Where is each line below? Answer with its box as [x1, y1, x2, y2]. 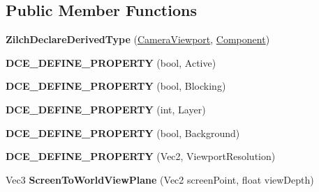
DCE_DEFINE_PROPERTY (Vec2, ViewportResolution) [6, 149, 276, 163]
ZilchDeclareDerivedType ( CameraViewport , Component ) [6, 32, 270, 47]
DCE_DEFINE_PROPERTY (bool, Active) [6, 55, 216, 70]
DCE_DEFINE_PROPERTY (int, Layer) [6, 102, 206, 116]
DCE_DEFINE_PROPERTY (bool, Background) [6, 125, 240, 140]
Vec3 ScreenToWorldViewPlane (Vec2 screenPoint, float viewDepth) [6, 172, 314, 186]
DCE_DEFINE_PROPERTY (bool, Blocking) [6, 79, 226, 93]
